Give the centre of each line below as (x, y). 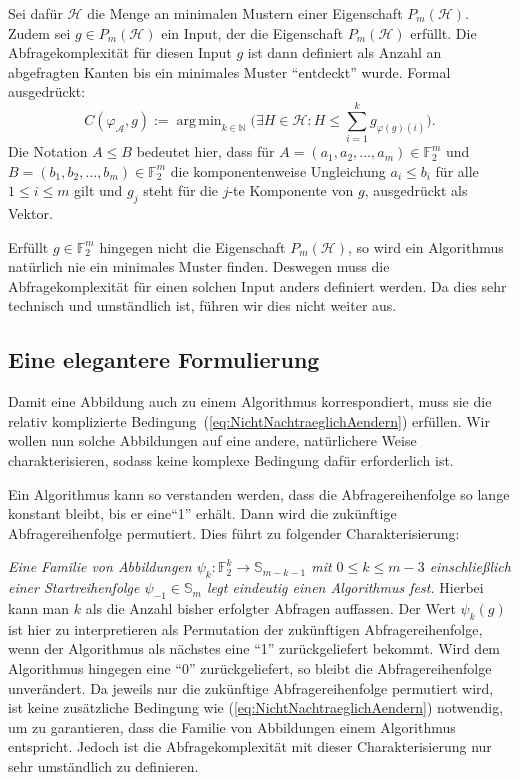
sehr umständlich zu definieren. (103, 765)
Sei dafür (35, 13)
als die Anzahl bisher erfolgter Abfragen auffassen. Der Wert (270, 608)
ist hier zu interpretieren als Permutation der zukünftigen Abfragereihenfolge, (245, 628)
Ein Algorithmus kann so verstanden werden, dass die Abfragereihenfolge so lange (259, 493)
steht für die (180, 190)
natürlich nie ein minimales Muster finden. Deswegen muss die (199, 266)
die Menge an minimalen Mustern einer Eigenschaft (245, 13)
